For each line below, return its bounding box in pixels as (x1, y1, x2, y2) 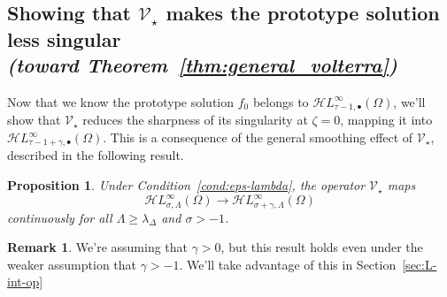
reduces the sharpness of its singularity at (82, 110, 308, 129)
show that (7, 110, 61, 129)
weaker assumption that (7, 255, 137, 273)
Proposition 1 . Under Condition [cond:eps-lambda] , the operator (7, 176, 366, 194)
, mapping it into (340, 110, 433, 129)
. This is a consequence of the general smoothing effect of (103, 128, 413, 147)
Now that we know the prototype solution (7, 92, 235, 110)
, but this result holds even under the (220, 238, 423, 256)
